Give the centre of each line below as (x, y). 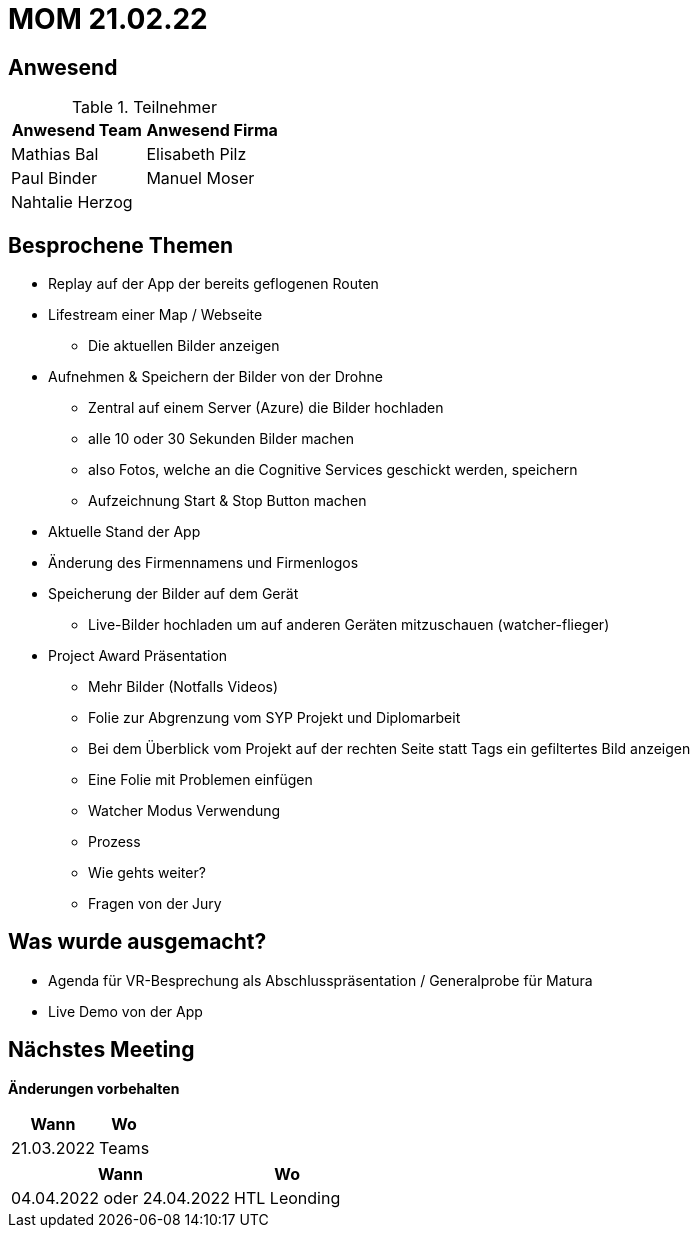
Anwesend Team (76, 130)
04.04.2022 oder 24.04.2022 (121, 1197)
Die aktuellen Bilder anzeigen (184, 346)
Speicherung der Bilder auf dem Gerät (173, 594)
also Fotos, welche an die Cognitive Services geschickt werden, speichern (333, 470)
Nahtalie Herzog (72, 202)
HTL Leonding (287, 1197)
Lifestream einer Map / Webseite (155, 315)
